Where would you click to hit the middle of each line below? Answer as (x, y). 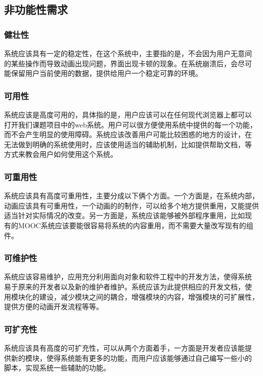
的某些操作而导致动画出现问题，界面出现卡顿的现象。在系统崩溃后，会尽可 (128, 63)
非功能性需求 (36, 9)
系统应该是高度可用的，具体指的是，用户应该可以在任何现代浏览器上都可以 (128, 114)
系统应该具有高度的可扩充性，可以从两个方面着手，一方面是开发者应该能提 (128, 347)
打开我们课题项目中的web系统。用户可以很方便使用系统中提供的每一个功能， (130, 124)
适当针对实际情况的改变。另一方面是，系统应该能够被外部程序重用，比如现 (128, 215)
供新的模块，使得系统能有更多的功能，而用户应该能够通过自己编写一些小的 (128, 358)
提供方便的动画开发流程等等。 (54, 306)
